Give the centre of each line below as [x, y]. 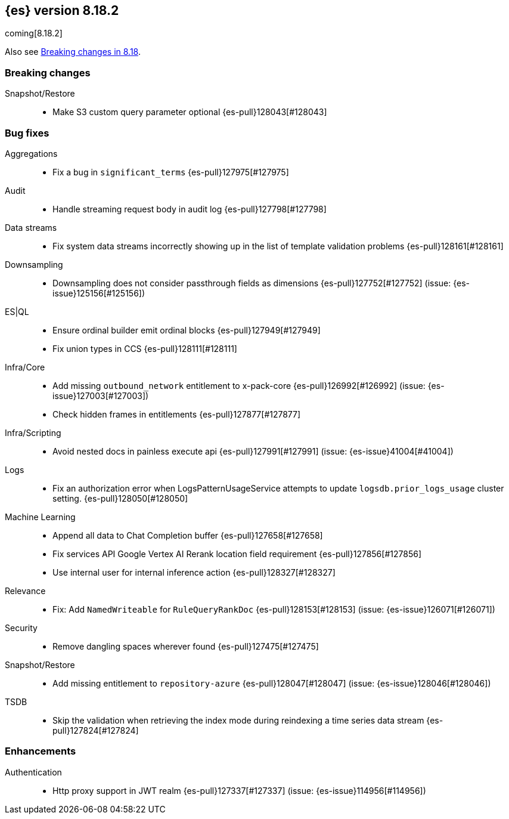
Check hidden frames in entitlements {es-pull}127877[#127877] [177, 414]
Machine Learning [40, 517]
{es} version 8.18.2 [62, 10]
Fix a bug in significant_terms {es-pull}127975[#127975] [171, 172]
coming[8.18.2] [34, 33]
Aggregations [31, 153]
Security [21, 628]
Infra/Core [25, 367]
